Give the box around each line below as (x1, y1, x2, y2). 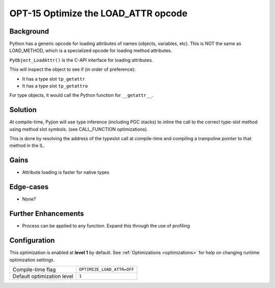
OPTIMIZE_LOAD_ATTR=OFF (79, 267, 134, 272)
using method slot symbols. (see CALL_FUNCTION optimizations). (9, 126, 148, 132)
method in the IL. (9, 143, 45, 149)
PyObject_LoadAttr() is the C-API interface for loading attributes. (9, 57, 153, 63)
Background (9, 27, 49, 36)
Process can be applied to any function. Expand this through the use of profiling (22, 223, 190, 229)
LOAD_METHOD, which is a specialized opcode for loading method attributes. (9, 47, 173, 54)
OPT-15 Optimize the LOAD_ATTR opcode (9, 8, 188, 19)
